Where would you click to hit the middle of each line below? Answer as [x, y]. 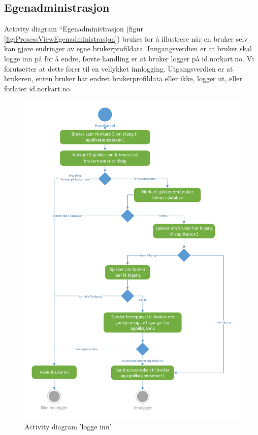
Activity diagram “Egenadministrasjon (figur [74, 29]
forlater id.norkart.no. [38, 88]
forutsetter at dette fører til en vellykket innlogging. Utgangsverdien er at [119, 68]
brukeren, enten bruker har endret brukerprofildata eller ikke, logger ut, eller [123, 78]
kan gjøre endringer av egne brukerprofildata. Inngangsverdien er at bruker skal [128, 48]
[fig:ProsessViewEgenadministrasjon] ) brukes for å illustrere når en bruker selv [126, 38]
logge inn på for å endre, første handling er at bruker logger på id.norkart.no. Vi [129, 58]
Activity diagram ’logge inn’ [68, 426]
